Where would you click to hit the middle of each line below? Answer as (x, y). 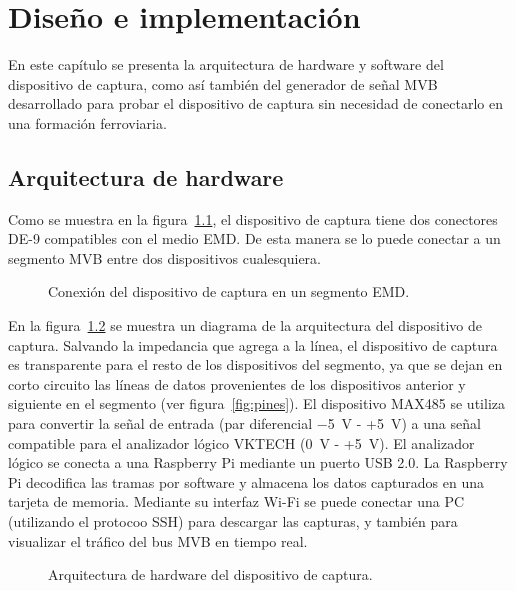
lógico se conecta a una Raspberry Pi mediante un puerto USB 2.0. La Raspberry (258, 462)
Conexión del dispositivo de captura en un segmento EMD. (229, 291)
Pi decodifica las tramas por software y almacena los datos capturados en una (246, 481)
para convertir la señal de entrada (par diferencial (160, 423)
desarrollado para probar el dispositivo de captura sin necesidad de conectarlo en (255, 103)
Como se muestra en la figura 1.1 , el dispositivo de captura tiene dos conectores (253, 218)
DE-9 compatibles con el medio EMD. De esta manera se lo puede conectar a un (254, 238)
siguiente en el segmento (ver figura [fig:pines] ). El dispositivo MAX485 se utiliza (256, 403)
